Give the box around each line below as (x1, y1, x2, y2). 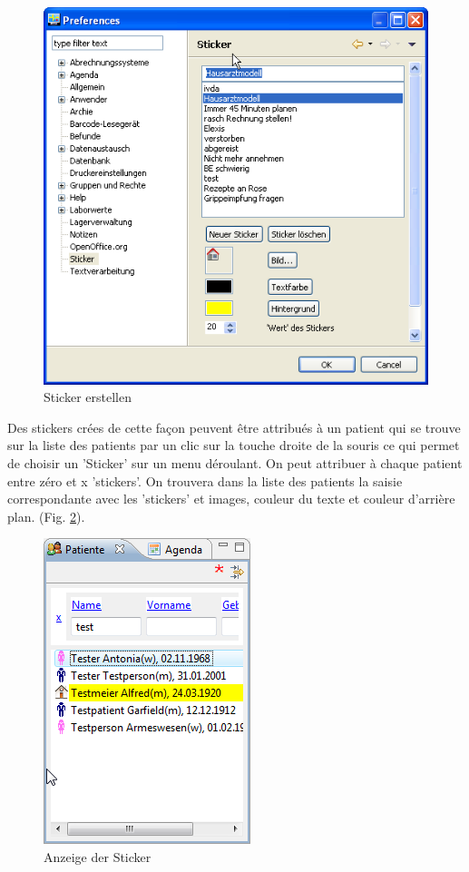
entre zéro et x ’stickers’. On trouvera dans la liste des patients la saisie (7, 471, 403, 490)
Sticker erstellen (44, 387, 132, 407)
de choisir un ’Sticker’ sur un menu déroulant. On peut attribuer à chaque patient (7, 453, 463, 472)
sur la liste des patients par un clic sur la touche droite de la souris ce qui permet (7, 436, 460, 455)
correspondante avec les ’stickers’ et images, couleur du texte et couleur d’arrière (7, 489, 455, 508)
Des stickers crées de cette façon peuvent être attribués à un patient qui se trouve (7, 417, 461, 436)
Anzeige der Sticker (44, 847, 151, 866)
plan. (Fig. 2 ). (7, 506, 85, 525)
